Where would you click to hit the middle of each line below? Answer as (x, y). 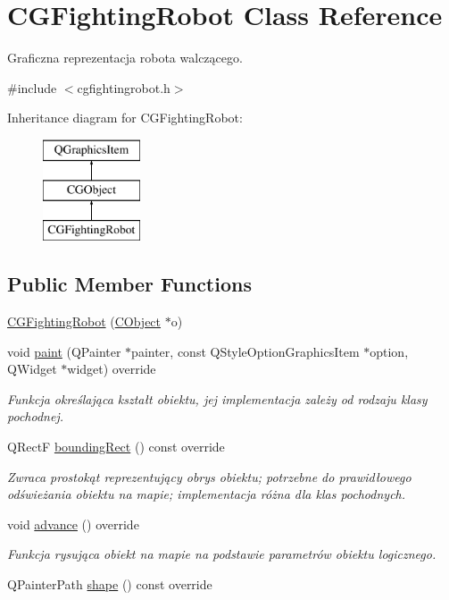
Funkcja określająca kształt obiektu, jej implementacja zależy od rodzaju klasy (217, 398)
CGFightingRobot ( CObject (84, 321)
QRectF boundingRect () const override (116, 447)
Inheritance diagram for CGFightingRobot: (125, 118)
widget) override (112, 369)
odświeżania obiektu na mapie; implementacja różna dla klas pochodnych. (207, 494)
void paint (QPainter (64, 351)
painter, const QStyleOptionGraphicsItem (245, 351)
